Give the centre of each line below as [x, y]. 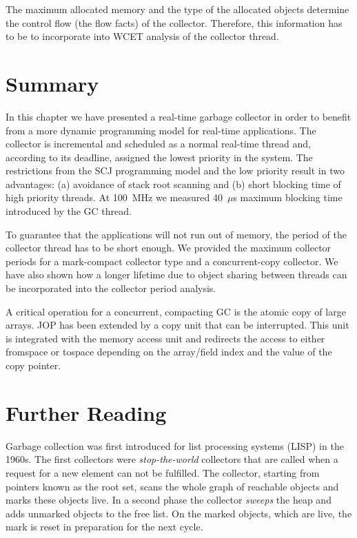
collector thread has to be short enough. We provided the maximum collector [169, 248]
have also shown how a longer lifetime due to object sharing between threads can [176, 275]
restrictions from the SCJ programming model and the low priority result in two [175, 170]
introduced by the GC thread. [69, 211]
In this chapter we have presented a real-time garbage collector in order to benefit [178, 116]
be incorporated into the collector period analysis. [111, 288]
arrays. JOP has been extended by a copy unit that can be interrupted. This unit [177, 325]
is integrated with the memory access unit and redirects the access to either [165, 338]
